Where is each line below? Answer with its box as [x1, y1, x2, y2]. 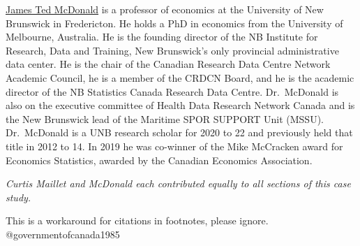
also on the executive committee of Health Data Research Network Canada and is [6, 98, 355, 113]
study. [6, 189, 31, 204]
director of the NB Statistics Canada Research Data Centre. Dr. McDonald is [6, 84, 339, 99]
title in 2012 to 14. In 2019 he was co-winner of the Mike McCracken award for [6, 138, 343, 153]
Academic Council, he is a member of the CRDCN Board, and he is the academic [6, 70, 354, 85]
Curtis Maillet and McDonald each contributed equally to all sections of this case [6, 176, 351, 191]
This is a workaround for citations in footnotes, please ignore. [6, 213, 269, 228]
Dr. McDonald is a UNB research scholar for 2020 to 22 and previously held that [6, 125, 353, 140]
